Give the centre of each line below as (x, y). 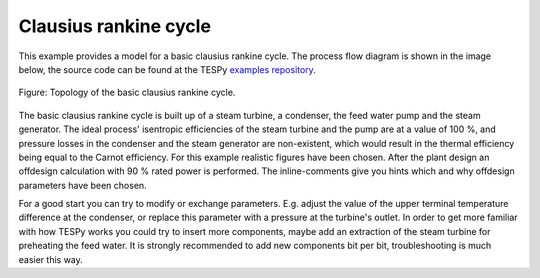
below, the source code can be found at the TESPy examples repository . (167, 69)
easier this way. (51, 259)
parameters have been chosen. (82, 185)
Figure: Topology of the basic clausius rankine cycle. (127, 92)
